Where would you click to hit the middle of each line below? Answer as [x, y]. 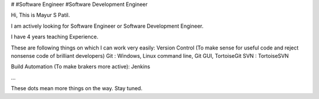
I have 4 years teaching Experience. [55, 37]
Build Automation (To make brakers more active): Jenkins [81, 67]
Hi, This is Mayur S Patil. [40, 15]
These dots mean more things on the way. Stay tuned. [77, 88]
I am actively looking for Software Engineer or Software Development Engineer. [107, 26]
